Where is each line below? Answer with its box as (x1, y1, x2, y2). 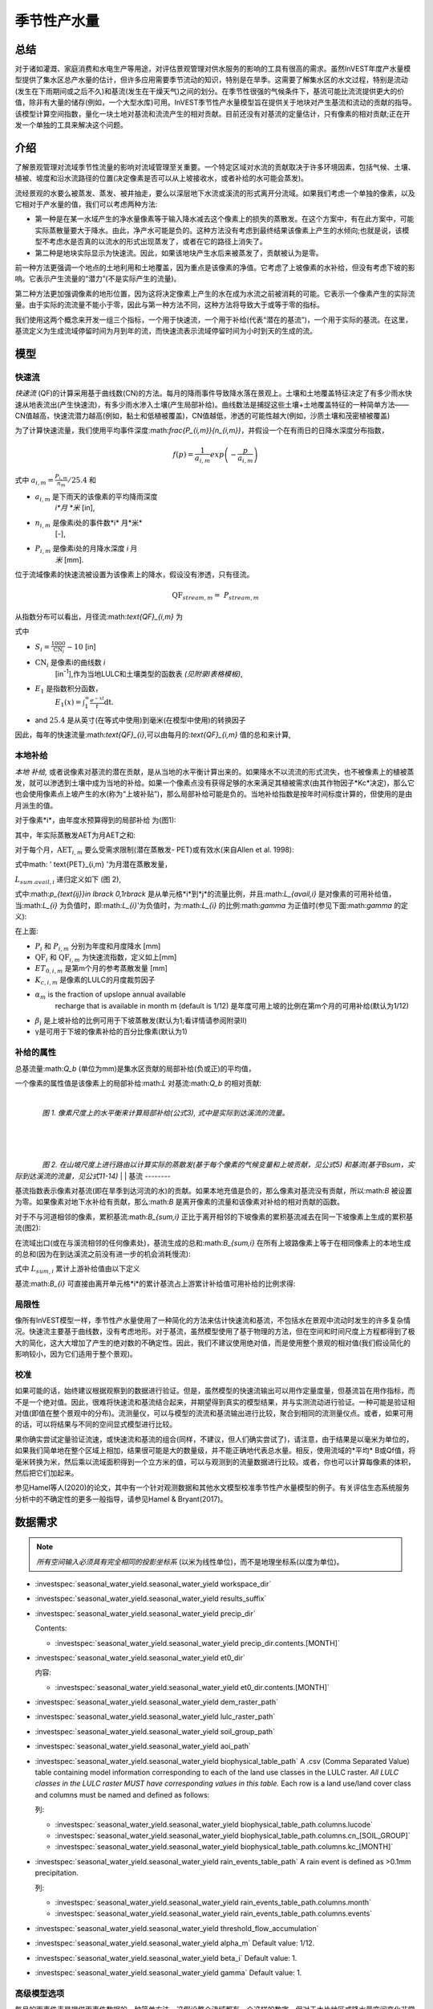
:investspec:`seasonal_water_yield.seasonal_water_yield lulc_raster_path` (34, 1712, 276, 1721)
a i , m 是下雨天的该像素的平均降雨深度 (34, 491, 158, 503)
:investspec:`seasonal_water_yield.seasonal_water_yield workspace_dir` (34, 1579, 272, 1589)
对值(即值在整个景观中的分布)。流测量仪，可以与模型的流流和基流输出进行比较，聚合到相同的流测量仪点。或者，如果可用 (14, 1409, 414, 1418)
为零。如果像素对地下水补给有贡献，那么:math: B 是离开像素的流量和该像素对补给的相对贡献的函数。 (14, 1197, 345, 1207)
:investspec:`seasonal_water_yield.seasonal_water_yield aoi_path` (34, 1741, 252, 1751)
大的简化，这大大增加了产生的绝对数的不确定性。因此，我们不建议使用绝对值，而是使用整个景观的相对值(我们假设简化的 (14, 1338, 411, 1348)
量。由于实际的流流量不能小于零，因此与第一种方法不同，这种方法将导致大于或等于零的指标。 (14, 300, 324, 309)
